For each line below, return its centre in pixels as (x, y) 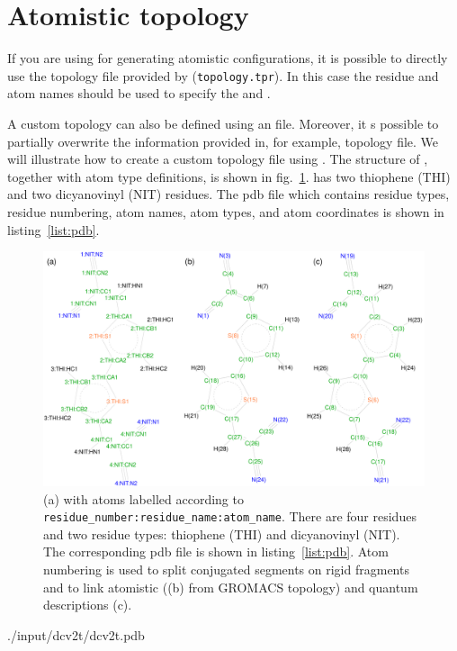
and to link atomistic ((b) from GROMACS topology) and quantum (231, 587)
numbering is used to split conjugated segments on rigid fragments (226, 570)
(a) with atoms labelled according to (143, 498)
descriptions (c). (88, 605)
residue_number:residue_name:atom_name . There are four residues (230, 516)
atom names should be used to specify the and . (139, 93)
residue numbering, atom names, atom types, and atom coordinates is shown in (226, 211)
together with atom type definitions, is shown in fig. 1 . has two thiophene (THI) (229, 176)
